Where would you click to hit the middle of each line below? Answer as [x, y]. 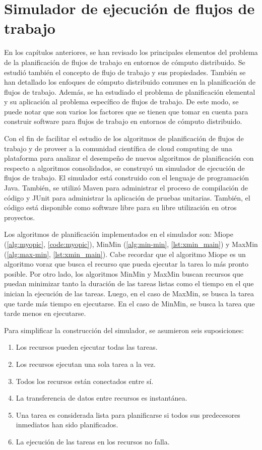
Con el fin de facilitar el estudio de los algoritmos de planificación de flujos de [124, 138]
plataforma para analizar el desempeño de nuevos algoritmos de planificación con [129, 158]
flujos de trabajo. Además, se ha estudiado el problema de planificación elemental [130, 91]
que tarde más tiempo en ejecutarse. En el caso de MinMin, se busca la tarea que [129, 303]
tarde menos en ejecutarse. [45, 313]
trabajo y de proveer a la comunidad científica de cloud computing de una [118, 148]
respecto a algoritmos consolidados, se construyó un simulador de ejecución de [124, 168]
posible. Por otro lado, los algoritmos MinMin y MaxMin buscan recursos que [124, 273]
